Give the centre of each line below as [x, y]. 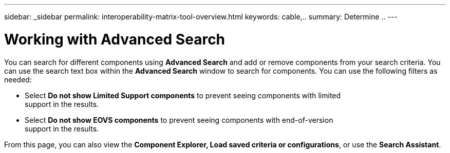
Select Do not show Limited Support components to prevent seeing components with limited [183, 95]
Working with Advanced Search [115, 39]
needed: [18, 79]
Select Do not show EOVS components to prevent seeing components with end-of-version [179, 120]
